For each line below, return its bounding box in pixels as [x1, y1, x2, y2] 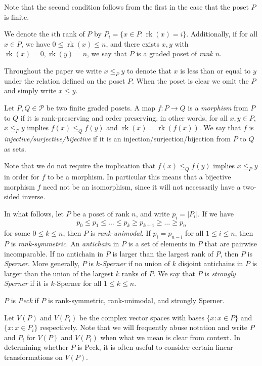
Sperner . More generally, [4, 258, 80, 269]
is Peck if [11, 295, 39, 306]
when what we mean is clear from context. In [100, 332, 241, 342]
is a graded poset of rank [136, 48, 213, 59]
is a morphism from [188, 102, 248, 113]
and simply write [4, 85, 57, 96]
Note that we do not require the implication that [4, 160, 156, 171]
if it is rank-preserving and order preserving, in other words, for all [20, 112, 228, 123]
